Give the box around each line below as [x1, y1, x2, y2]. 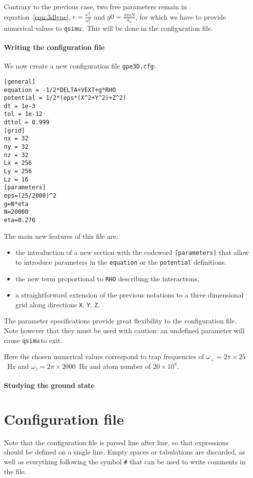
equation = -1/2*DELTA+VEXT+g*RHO [4, 86, 116, 93]
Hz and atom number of [79, 361, 151, 371]
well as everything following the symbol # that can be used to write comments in [4, 456, 246, 467]
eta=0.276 [4, 217, 36, 224]
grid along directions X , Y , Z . [15, 299, 100, 309]
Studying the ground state [4, 380, 95, 390]
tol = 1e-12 [4, 111, 42, 118]
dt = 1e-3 [4, 102, 36, 110]
